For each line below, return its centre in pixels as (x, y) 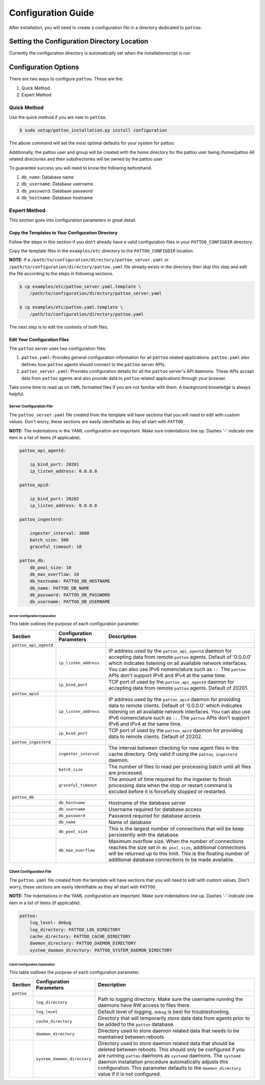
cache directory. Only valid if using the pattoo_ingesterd (173, 754)
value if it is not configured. (130, 1074)
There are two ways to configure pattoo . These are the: (66, 79)
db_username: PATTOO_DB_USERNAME (70, 602)
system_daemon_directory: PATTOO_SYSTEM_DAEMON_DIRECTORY (101, 950)
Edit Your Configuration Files (39, 340)
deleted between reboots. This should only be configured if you (171, 1049)
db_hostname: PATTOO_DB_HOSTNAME (70, 581)
